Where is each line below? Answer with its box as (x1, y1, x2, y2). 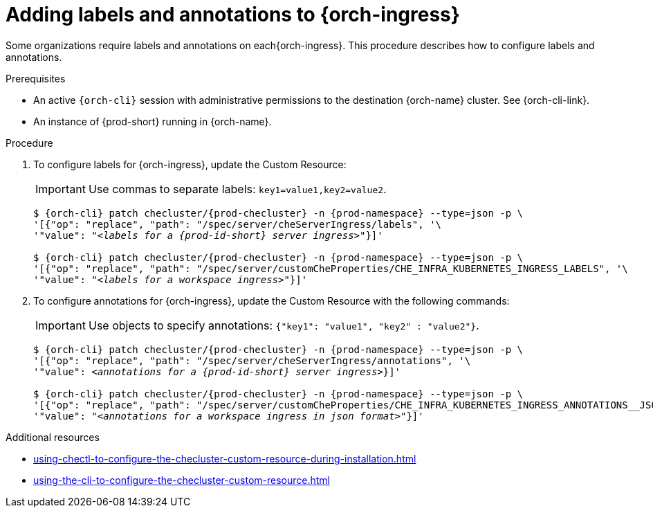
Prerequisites (6, 72, 66, 84)
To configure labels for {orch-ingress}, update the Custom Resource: (33, 158, 347, 170)
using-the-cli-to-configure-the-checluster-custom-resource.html (33, 474, 330, 486)
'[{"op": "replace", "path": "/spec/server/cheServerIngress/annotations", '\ (33, 354, 471, 366)
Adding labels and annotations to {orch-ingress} (6, 3, 460, 26)
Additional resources (6, 431, 100, 443)
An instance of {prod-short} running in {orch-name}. (33, 115, 272, 127)
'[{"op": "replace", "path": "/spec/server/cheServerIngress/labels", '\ (33, 218, 442, 230)
